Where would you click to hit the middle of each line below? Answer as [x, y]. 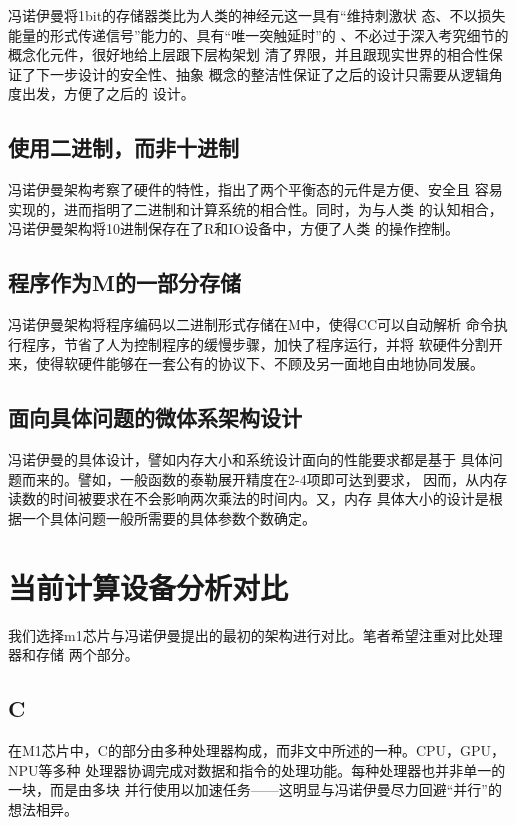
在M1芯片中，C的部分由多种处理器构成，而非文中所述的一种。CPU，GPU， [257, 750]
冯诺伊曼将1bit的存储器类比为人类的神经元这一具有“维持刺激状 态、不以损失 [257, 15]
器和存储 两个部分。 [73, 654]
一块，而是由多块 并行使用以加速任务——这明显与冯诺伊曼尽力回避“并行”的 [255, 789]
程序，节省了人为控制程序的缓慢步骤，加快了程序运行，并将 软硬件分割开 [262, 343]
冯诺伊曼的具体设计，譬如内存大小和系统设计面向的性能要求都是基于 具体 [248, 459]
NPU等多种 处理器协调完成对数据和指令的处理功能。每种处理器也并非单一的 [257, 769]
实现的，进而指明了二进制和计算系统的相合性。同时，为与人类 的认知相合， [255, 208]
